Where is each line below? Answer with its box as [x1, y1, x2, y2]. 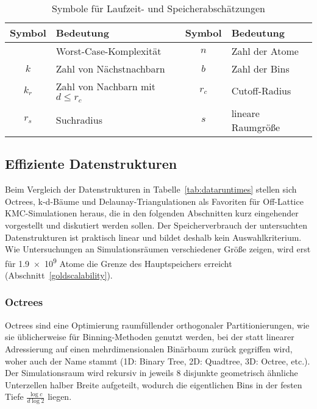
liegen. [48, 390, 72, 403]
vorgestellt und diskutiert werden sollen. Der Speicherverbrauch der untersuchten [5, 218, 307, 231]
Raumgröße [231, 119, 280, 134]
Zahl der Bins [231, 62, 290, 76]
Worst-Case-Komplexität [55, 44, 162, 58]
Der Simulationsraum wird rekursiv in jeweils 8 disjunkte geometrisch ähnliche [5, 366, 298, 379]
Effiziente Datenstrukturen [5, 154, 177, 173]
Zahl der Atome [231, 44, 299, 58]
